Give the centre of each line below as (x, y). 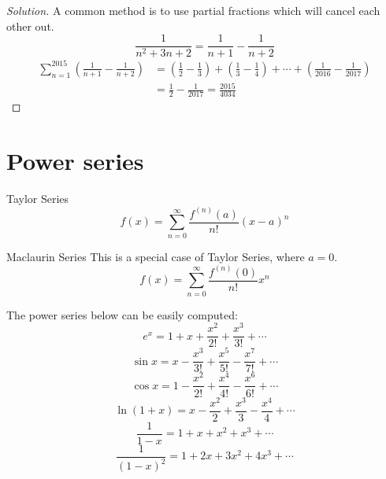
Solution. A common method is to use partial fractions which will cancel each (193, 10)
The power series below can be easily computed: (122, 314)
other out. (30, 26)
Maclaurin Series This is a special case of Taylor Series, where (156, 256)
